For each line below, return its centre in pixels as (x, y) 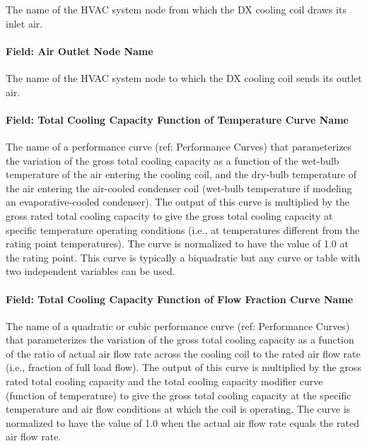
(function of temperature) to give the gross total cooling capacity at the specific (179, 395)
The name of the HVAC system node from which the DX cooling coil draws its (176, 9)
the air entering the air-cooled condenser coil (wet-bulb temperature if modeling (179, 188)
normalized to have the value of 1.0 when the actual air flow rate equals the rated (182, 422)
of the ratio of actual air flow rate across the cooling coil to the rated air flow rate (183, 353)
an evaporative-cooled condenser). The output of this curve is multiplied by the (178, 202)
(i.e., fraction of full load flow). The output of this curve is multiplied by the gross (183, 367)
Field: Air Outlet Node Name (80, 51)
